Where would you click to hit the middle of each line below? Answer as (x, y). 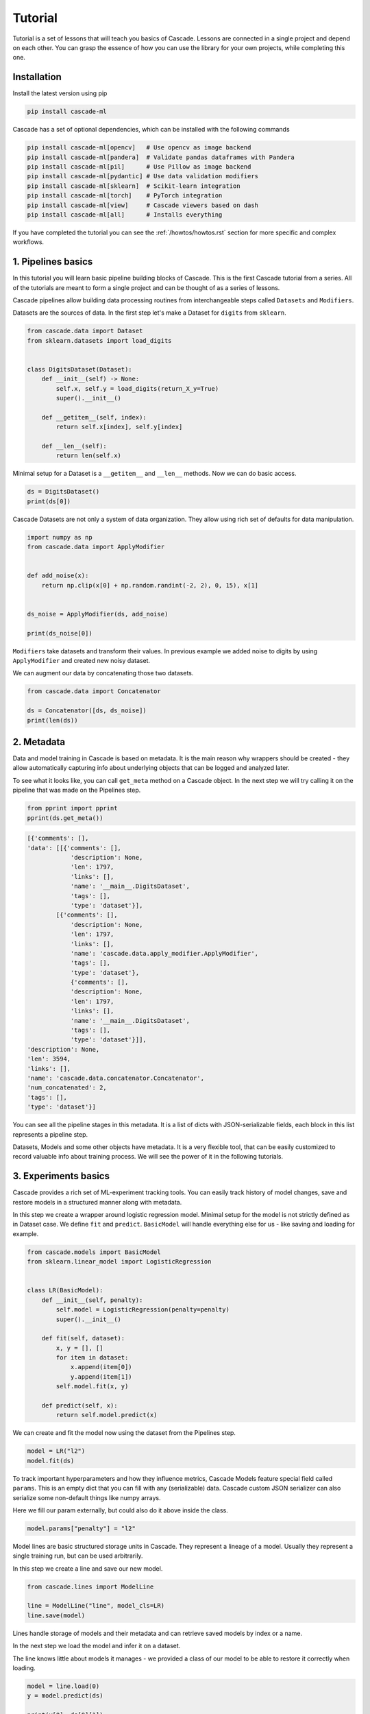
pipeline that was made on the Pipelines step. (77, 790)
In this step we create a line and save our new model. (88, 1568)
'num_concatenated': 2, (67, 1088)
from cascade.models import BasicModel (94, 1252)
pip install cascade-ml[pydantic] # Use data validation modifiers (143, 176)
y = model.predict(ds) (65, 1696)
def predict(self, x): (79, 1406)
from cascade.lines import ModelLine (90, 1586)
